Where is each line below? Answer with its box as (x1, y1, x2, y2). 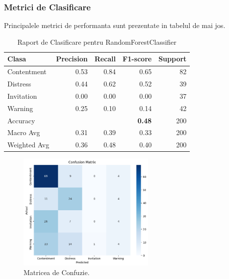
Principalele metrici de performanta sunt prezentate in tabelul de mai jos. (4, 20, 226, 30)
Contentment (7, 66, 47, 77)
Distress (7, 79, 31, 89)
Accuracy (7, 115, 35, 125)
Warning (7, 103, 33, 113)
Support (158, 54, 187, 64)
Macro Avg (7, 127, 40, 138)
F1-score (123, 54, 152, 64)
